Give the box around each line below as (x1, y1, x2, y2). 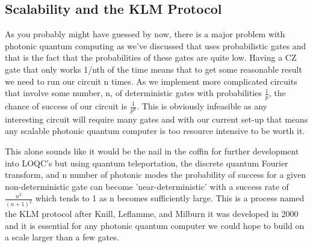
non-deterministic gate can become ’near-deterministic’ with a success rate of (5, 180, 289, 192)
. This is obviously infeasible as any (137, 100, 267, 112)
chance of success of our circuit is (5, 100, 127, 112)
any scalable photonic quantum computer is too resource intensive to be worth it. (5, 124, 305, 137)
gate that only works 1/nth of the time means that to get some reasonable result (5, 63, 302, 75)
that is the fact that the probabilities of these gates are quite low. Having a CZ (5, 51, 297, 64)
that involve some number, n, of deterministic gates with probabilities (5, 87, 262, 99)
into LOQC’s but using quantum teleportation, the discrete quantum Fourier (5, 156, 288, 169)
